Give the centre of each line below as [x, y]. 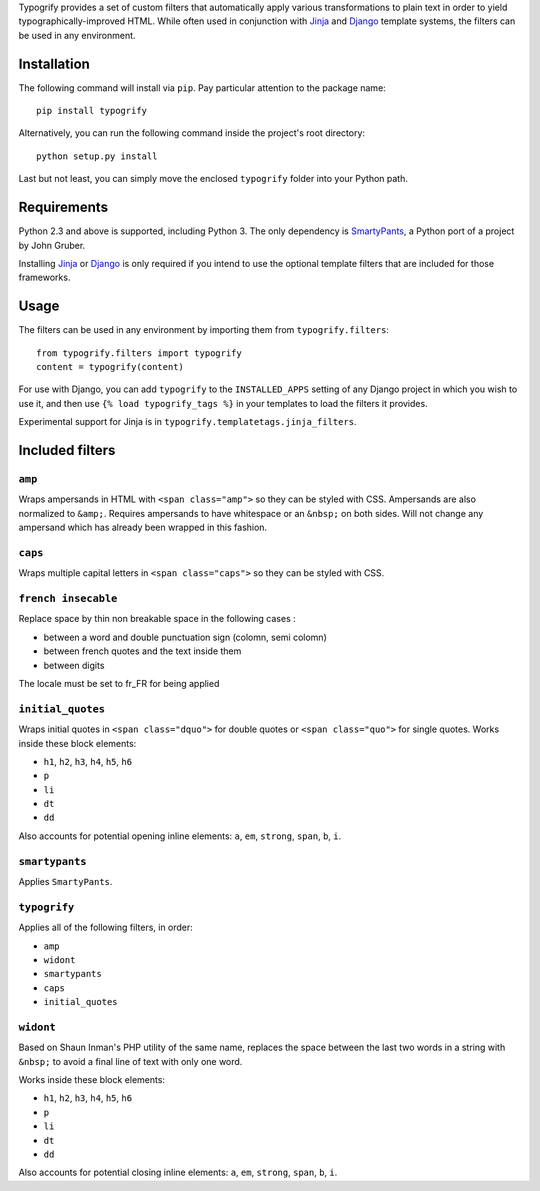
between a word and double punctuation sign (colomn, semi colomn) [185, 637]
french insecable [68, 598]
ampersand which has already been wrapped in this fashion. [143, 527]
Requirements [63, 207]
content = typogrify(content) [110, 367]
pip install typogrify [92, 111]
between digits [74, 665]
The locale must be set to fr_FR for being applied [119, 683]
